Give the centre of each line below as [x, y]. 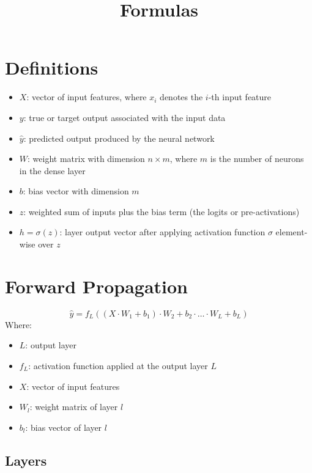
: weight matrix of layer [74, 407]
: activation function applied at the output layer [118, 365]
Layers [26, 460]
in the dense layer [52, 170]
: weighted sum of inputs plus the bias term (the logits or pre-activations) [162, 211]
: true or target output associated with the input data [124, 117]
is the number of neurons [257, 159]
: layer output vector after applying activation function [162, 232]
